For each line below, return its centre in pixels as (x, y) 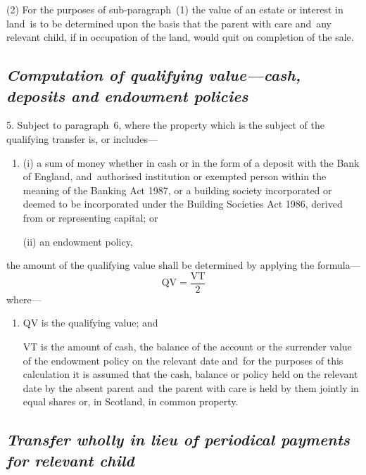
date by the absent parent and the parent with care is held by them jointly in (191, 387)
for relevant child (70, 460)
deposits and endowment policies (127, 95)
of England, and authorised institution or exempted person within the (175, 176)
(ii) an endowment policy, (78, 241)
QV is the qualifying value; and (90, 323)
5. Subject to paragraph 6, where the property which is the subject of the (165, 125)
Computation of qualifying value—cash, (154, 75)
